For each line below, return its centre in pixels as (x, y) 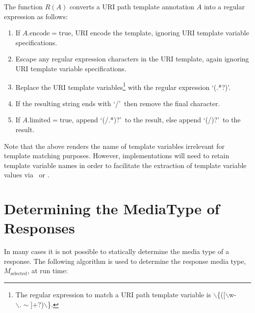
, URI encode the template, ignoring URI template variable (160, 33)
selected (19, 273)
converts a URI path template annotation (132, 6)
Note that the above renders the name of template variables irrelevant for (114, 146)
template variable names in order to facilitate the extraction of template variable (125, 165)
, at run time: (48, 270)
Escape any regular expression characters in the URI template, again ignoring (132, 59)
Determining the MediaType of (112, 209)
